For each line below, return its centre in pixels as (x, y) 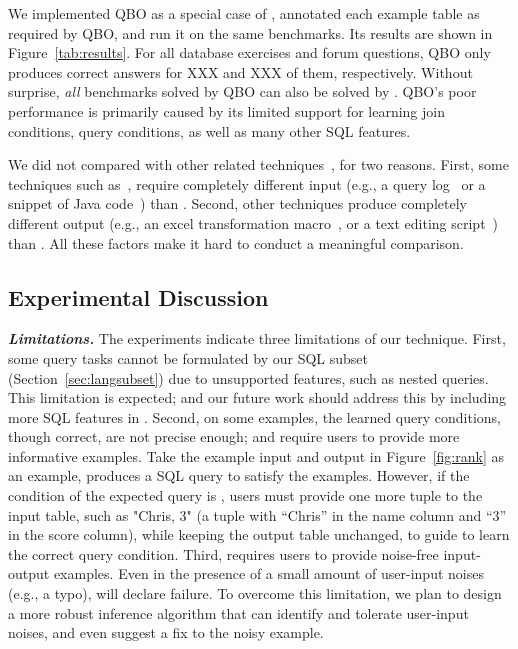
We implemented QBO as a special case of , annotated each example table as (244, 13)
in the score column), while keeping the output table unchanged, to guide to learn (259, 534)
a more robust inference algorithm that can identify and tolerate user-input (238, 612)
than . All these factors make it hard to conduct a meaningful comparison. (236, 242)
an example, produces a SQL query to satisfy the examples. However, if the (239, 475)
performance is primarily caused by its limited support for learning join (226, 110)
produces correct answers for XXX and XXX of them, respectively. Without (240, 71)
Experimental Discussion (138, 296)
